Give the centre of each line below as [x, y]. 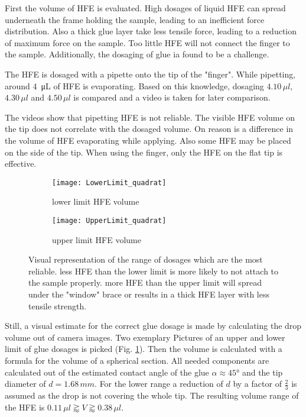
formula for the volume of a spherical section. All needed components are [137, 360]
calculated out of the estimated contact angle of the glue [107, 372]
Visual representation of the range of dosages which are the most [146, 259]
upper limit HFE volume [97, 239]
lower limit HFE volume [96, 201]
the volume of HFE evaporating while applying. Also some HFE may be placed [148, 140]
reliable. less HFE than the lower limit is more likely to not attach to [154, 271]
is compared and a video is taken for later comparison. [172, 97]
